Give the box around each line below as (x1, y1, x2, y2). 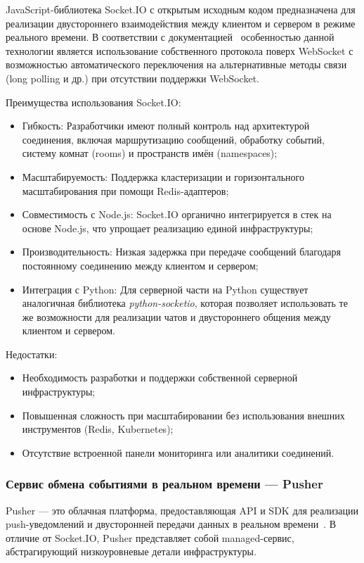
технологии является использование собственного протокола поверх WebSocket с (6, 43, 353, 58)
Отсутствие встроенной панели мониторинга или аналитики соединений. (22, 445, 334, 460)
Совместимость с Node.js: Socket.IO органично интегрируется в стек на (22, 207, 332, 222)
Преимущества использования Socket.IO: (6, 94, 181, 109)
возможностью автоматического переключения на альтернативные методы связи (6, 57, 347, 72)
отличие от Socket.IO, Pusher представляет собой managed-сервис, (6, 530, 294, 545)
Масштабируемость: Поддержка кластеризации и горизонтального (22, 169, 304, 184)
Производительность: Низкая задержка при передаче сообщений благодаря (22, 244, 342, 259)
